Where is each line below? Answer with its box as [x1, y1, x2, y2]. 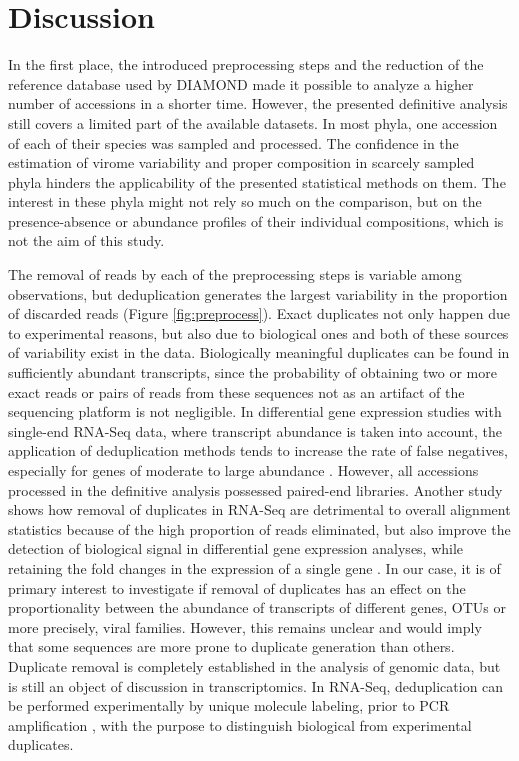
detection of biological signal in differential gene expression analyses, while [8, 538, 464, 559]
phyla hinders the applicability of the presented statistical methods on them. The [8, 171, 506, 192]
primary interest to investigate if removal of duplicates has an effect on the [8, 577, 466, 598]
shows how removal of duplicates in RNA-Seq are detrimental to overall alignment [8, 499, 511, 520]
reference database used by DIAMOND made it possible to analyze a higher [8, 73, 474, 94]
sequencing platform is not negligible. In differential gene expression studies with [8, 401, 502, 422]
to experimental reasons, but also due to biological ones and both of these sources [8, 322, 509, 343]
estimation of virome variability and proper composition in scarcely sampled [8, 152, 475, 173]
